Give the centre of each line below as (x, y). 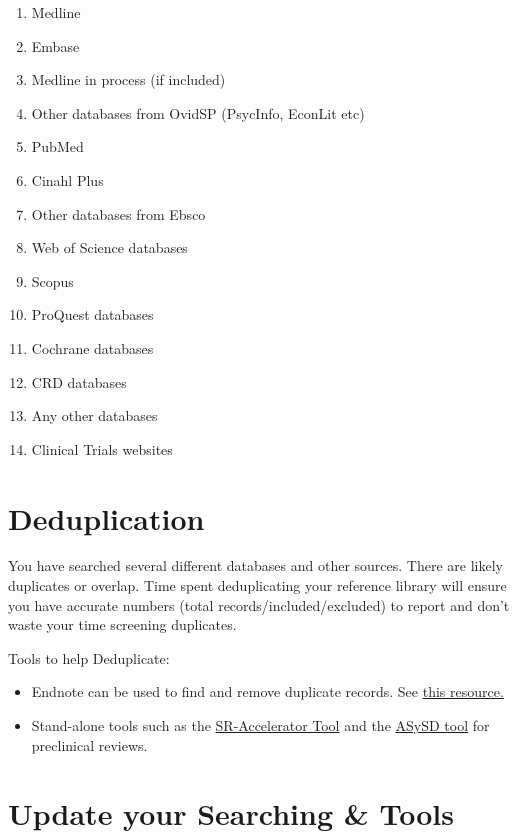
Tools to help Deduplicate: (89, 657)
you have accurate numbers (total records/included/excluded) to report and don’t (259, 604)
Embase (55, 45)
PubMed (57, 146)
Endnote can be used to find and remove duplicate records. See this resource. (267, 691)
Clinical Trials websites (102, 448)
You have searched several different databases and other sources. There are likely (255, 565)
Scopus (52, 280)
